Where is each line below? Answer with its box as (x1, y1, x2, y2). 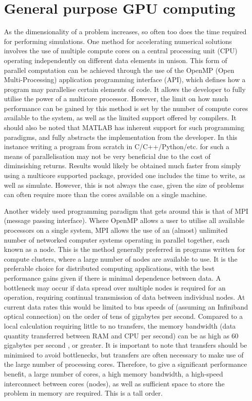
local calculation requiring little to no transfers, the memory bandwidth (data (4, 320, 236, 331)
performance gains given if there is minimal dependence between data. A (4, 272, 221, 283)
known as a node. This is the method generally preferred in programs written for (4, 244, 245, 254)
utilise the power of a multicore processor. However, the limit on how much (4, 93, 229, 104)
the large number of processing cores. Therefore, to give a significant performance (4, 359, 247, 369)
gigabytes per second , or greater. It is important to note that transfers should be (4, 340, 247, 350)
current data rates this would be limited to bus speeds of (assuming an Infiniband (4, 301, 248, 312)
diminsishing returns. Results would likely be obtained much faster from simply (4, 160, 241, 171)
